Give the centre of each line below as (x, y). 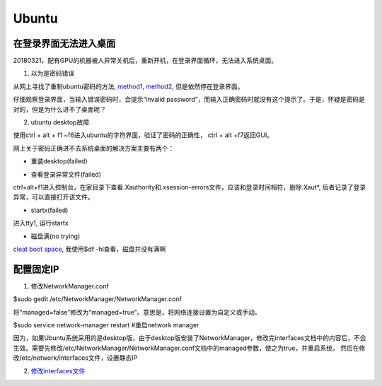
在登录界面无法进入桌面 (64, 43)
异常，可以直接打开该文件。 (53, 197)
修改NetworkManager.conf (70, 286)
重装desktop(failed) (59, 161)
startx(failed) (50, 210)
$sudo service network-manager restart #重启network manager (106, 325)
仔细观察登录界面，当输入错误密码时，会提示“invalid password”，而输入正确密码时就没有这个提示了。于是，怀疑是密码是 (189, 100)
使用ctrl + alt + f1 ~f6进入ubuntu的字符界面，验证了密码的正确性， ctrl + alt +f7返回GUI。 (143, 135)
